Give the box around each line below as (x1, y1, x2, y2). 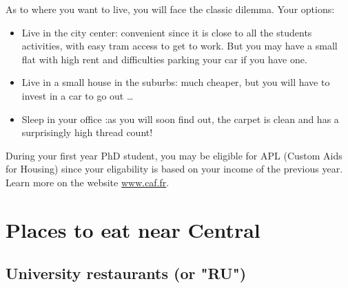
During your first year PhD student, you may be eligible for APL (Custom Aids (6, 148, 342, 162)
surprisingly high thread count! (21, 125, 153, 140)
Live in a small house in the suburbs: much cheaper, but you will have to (21, 75, 330, 89)
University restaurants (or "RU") (6, 263, 247, 284)
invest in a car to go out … (21, 88, 134, 102)
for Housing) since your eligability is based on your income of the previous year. (6, 162, 343, 176)
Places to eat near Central (6, 215, 260, 243)
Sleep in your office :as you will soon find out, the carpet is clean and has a (21, 111, 339, 126)
